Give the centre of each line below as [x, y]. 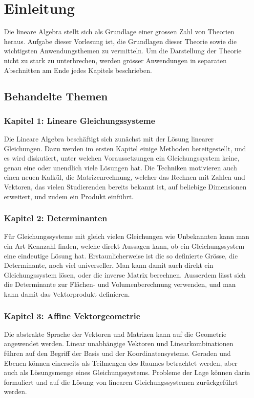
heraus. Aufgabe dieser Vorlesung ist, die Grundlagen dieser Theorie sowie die [120, 41]
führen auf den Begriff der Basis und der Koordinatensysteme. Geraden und [117, 353]
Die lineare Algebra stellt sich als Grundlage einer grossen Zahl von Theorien [119, 32]
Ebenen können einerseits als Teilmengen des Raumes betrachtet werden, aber [121, 363]
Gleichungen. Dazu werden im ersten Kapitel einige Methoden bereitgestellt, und [125, 148]
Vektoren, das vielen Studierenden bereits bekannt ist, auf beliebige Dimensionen [125, 187]
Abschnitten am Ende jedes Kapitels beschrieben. [78, 70]
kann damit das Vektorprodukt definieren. [67, 294]
